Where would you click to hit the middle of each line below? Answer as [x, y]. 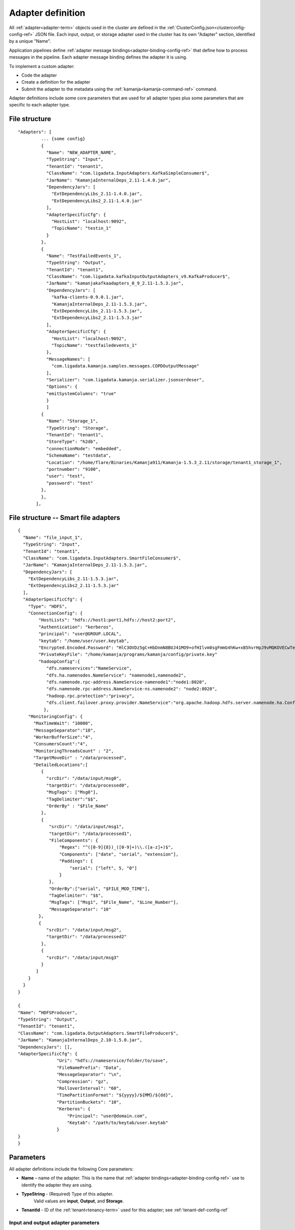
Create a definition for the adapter [56, 82]
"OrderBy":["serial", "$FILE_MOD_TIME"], [99, 889]
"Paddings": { [76, 861]
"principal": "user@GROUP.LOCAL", [80, 634]
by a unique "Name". [30, 41]
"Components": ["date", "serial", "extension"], [119, 854]
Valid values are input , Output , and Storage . [79, 1201]
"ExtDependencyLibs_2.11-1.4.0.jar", [97, 194]
